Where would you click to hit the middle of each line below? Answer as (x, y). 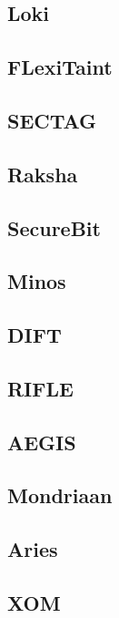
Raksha (43, 174)
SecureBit (54, 227)
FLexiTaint (60, 67)
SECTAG (52, 120)
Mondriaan (60, 495)
